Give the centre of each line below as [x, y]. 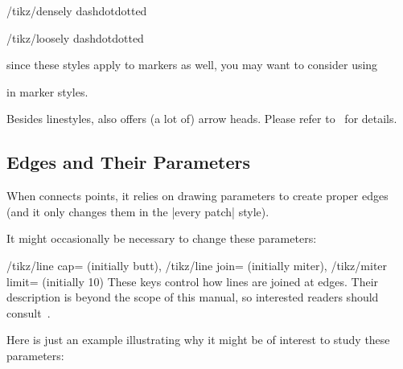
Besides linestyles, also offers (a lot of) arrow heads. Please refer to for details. [202, 119]
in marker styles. [47, 91]
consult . [29, 312]
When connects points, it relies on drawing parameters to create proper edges [197, 196]
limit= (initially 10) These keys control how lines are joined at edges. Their [193, 281]
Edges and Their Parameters [129, 162]
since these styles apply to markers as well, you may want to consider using [192, 65]
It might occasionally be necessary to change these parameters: [162, 238]
